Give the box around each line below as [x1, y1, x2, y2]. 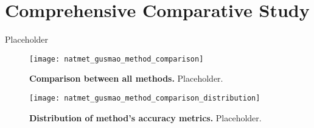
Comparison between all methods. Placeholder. [29, 72, 223, 85]
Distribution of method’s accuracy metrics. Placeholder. [29, 111, 262, 124]
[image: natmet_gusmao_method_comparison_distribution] [29, 93, 260, 102]
